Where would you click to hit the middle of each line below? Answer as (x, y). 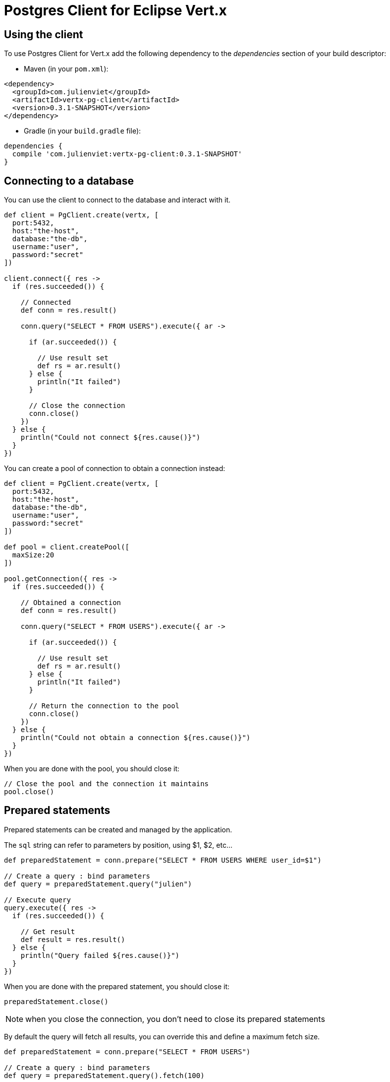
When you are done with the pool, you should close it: (92, 769)
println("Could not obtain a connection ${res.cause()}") (136, 738)
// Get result (48, 931)
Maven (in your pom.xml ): (66, 69)
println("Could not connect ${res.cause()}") (111, 438)
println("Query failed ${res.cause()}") (100, 955)
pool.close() (29, 792)
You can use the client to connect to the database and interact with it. (117, 200)
